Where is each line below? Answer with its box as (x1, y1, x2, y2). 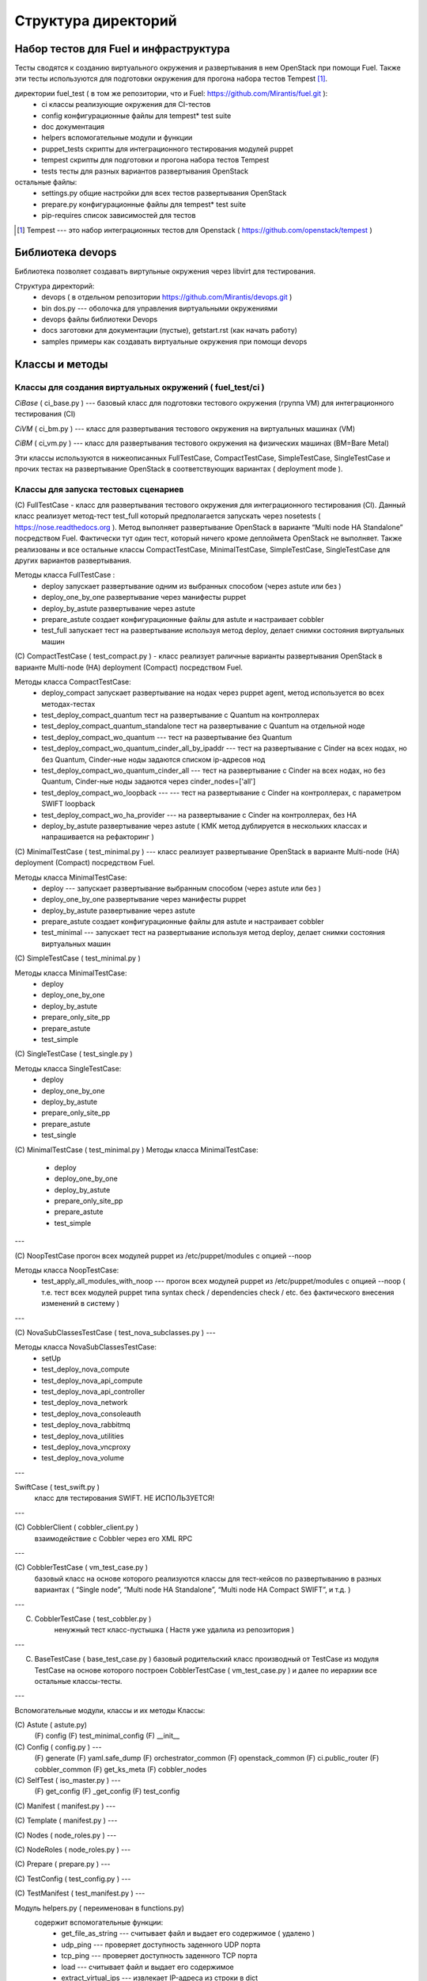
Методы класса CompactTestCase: (14, 677, 132, 686)
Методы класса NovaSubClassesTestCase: (14, 1342, 157, 1352)
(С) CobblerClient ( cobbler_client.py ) (14, 1522, 138, 1533)
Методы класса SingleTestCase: (14, 1063, 122, 1073)
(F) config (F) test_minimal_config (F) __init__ (34, 1731, 180, 1741)
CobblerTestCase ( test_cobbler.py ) (34, 1613, 152, 1624)
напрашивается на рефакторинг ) (41, 832, 154, 842)
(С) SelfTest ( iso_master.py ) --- (14, 1776, 122, 1785)
